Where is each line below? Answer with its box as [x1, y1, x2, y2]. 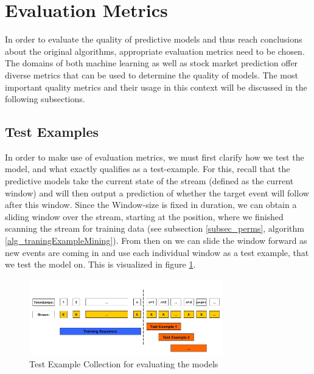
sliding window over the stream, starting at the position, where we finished [5, 210, 284, 223]
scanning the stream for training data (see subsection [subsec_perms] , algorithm [5, 222, 304, 235]
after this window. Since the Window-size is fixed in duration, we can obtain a [5, 198, 297, 211]
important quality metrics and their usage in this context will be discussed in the [5, 80, 307, 93]
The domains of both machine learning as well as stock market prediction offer [5, 57, 298, 69]
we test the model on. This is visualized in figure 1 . [5, 258, 196, 271]
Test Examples [5, 122, 99, 141]
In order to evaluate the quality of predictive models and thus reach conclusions [5, 33, 302, 46]
